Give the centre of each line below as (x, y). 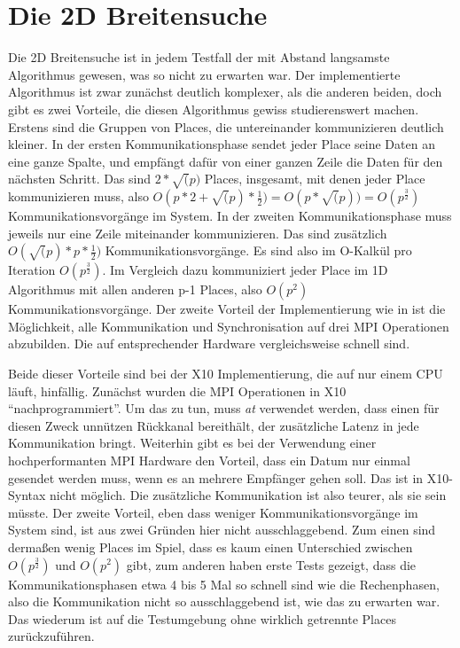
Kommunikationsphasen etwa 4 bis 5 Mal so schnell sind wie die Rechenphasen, (224, 584)
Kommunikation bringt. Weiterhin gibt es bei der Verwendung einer (192, 443)
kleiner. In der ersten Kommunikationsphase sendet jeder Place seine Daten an (222, 144)
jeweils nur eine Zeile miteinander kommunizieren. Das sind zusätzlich (198, 233)
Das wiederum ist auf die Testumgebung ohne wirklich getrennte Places (202, 618)
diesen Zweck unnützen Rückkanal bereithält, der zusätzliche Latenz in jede (214, 425)
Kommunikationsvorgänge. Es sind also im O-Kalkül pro (258, 250)
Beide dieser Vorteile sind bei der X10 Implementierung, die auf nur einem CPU (226, 374)
